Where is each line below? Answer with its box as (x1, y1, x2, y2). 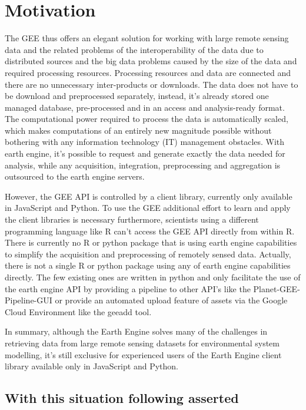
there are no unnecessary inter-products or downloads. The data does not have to (5, 78, 298, 90)
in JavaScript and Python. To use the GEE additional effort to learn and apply (5, 201, 291, 214)
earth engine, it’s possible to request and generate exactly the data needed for (5, 147, 285, 160)
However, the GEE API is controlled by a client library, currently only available (5, 190, 292, 202)
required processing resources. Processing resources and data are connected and (5, 66, 291, 78)
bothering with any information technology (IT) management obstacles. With (5, 135, 285, 148)
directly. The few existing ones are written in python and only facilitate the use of (5, 271, 301, 283)
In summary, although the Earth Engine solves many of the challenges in (5, 325, 268, 338)
